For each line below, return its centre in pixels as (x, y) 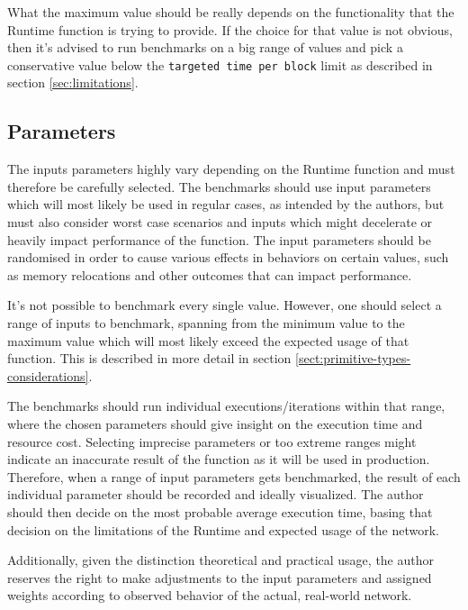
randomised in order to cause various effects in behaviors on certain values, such (228, 257)
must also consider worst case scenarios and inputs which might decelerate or (220, 222)
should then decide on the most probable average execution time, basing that (220, 511)
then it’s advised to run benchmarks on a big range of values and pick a (205, 47)
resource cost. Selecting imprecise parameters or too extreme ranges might (212, 441)
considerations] (48, 375)
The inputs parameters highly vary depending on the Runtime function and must (231, 169)
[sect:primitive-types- (353, 358)
